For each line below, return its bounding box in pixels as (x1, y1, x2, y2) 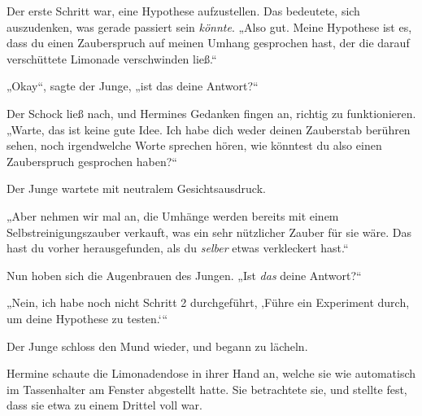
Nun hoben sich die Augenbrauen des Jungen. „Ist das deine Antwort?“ (7, 266, 362, 283)
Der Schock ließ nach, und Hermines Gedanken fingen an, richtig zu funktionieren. (7, 104, 416, 121)
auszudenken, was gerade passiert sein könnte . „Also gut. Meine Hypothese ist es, (7, 18, 412, 35)
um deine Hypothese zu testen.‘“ (7, 309, 168, 326)
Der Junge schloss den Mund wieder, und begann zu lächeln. (7, 337, 308, 354)
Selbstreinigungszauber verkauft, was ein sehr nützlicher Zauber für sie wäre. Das (7, 223, 411, 240)
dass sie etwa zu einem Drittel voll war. (7, 396, 202, 414)
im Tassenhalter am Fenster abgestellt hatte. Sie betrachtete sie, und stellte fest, (7, 380, 407, 397)
